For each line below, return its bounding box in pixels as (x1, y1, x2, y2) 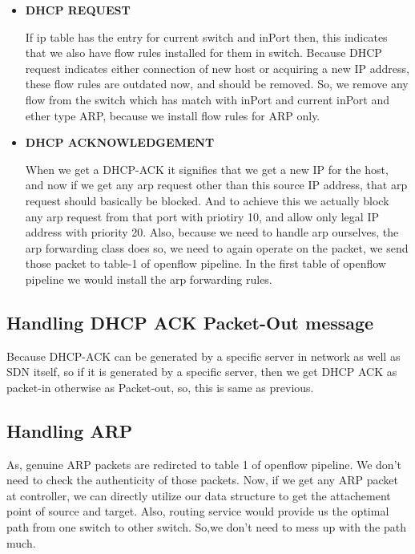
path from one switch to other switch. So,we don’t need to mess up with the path (6, 519, 406, 536)
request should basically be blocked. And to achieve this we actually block (25, 192, 389, 208)
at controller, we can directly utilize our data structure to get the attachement (6, 487, 391, 503)
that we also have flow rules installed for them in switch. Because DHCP (25, 44, 382, 61)
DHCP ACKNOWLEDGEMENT (25, 134, 215, 151)
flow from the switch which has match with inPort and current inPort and (25, 91, 389, 107)
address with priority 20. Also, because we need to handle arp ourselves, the (25, 224, 399, 241)
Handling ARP (6, 418, 133, 443)
